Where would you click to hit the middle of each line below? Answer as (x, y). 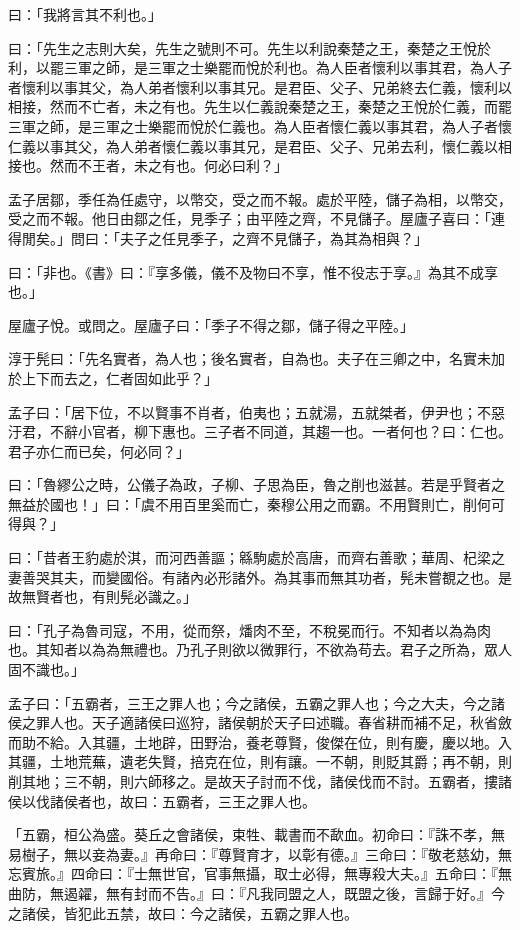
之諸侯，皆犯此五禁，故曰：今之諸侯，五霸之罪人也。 (183, 912)
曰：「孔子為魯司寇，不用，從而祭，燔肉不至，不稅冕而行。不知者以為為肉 (249, 629)
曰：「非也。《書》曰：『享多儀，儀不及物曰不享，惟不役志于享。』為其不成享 (253, 271)
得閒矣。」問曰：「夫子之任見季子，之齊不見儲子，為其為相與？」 (218, 237)
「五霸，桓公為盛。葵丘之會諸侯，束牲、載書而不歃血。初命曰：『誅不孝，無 (256, 834)
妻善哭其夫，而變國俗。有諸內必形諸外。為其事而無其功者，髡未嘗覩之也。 (253, 576)
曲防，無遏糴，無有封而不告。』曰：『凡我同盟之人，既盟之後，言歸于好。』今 (256, 892)
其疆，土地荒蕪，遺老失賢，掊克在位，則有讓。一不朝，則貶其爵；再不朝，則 (260, 761)
